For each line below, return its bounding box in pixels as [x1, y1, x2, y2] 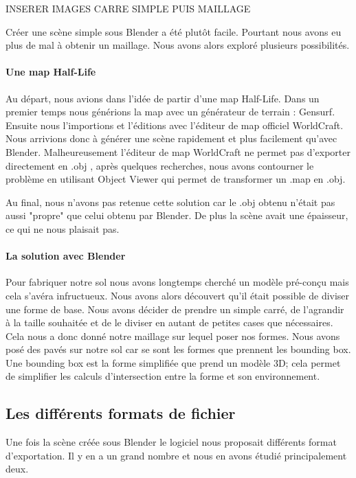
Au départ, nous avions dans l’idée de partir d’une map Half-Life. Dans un [5, 91, 320, 105]
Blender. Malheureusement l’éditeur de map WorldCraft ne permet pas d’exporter [5, 144, 351, 159]
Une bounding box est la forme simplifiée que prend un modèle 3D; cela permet [5, 355, 341, 369]
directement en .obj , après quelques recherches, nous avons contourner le [5, 158, 314, 172]
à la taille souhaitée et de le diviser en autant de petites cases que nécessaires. [5, 315, 333, 330]
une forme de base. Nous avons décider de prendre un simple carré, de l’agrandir [5, 301, 344, 316]
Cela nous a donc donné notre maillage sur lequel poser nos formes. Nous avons [5, 328, 340, 343]
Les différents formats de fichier [5, 402, 236, 424]
